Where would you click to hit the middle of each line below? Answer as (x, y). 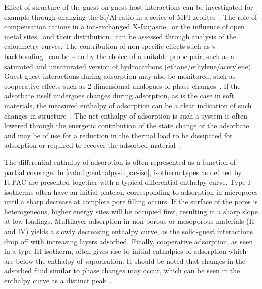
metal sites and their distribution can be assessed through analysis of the (120, 36)
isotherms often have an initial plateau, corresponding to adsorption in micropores (131, 191)
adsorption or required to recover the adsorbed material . (93, 145)
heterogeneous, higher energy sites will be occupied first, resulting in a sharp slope (131, 211)
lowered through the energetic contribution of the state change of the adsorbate (127, 125)
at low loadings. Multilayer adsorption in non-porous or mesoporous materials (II (129, 221)
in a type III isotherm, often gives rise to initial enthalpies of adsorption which (125, 251)
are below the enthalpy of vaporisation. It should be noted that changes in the (125, 261)
